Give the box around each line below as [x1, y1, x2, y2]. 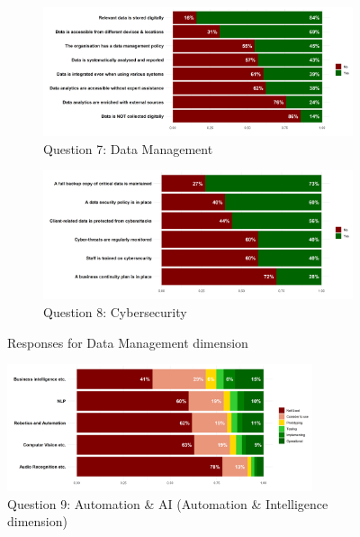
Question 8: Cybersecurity [43, 303, 187, 321]
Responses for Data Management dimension [7, 332, 248, 351]
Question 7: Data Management [43, 139, 213, 158]
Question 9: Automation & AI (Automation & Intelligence [7, 494, 328, 513]
